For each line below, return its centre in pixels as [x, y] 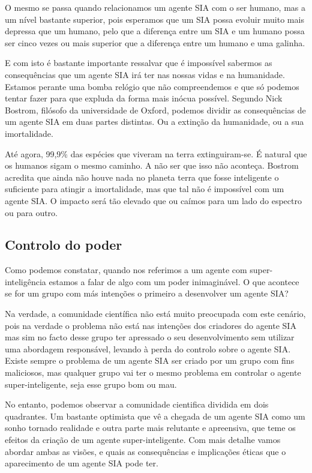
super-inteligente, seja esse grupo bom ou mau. [91, 384]
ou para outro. [31, 212]
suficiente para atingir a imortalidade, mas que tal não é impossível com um [145, 189]
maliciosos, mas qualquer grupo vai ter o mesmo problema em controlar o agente [153, 372]
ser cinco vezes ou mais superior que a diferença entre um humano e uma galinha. [155, 42]
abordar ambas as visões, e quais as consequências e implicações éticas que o [145, 451]
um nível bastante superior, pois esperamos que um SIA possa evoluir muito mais [154, 19]
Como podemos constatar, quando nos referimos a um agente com [126, 270]
